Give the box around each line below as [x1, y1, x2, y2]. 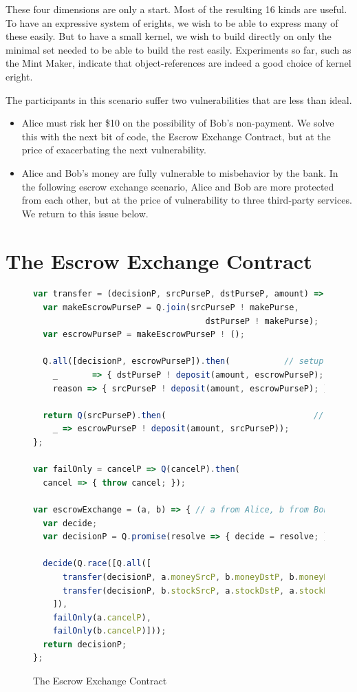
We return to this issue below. [21, 206, 149, 220]
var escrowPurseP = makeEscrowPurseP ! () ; [43, 329, 245, 340]
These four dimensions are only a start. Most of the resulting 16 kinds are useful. [6, 2, 347, 16]
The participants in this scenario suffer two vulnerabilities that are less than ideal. [6, 92, 352, 107]
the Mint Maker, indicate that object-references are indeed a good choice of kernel [6, 56, 351, 70]
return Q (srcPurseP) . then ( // [43, 410, 324, 420]
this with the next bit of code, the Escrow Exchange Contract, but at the [21, 129, 331, 143]
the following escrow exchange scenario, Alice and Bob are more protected [21, 179, 334, 193]
